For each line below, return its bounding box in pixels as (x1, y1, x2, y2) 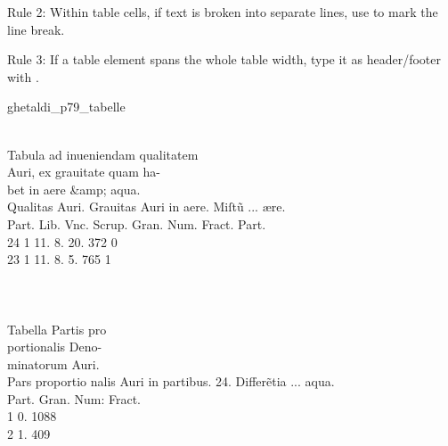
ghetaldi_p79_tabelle (7, 97, 126, 116)
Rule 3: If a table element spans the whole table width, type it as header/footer (7, 50, 441, 69)
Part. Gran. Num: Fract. (7, 389, 141, 408)
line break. (7, 20, 65, 38)
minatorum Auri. (7, 354, 100, 373)
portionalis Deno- (7, 337, 102, 356)
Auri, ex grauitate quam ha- (7, 162, 160, 181)
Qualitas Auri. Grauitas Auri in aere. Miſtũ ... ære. (7, 197, 286, 216)
